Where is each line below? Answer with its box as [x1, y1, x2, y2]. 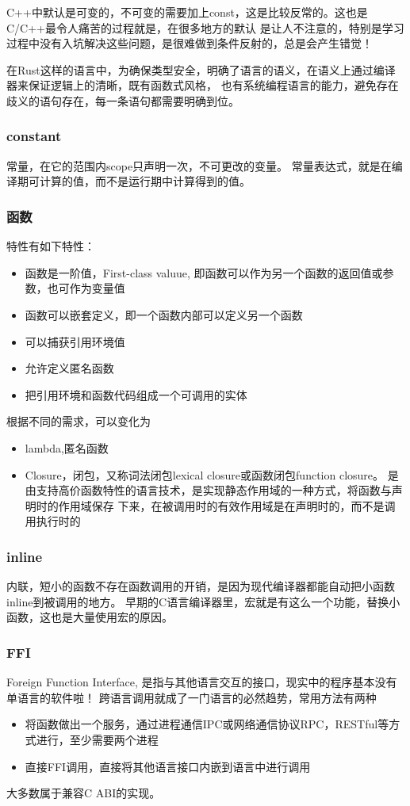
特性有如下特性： [6, 238, 95, 254]
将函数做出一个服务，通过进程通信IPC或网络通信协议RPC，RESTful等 [25, 716, 389, 732]
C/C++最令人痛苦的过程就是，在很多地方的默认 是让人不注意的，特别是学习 [6, 19, 404, 36]
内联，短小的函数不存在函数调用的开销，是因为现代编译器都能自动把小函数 [6, 578, 395, 594]
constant [6, 126, 62, 146]
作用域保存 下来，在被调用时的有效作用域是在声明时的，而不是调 [58, 497, 396, 514]
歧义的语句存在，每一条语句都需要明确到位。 [6, 92, 239, 109]
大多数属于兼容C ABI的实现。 [6, 785, 161, 801]
